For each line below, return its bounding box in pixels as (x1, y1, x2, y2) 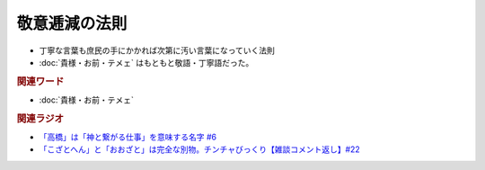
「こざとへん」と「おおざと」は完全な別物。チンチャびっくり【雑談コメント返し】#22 (39, 144, 361, 155)
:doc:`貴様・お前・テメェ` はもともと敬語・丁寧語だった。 (39, 57, 254, 67)
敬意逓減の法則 (16, 13, 128, 33)
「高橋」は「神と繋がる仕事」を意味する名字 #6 (39, 131, 217, 143)
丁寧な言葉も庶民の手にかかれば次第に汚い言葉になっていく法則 (39, 45, 276, 56)
